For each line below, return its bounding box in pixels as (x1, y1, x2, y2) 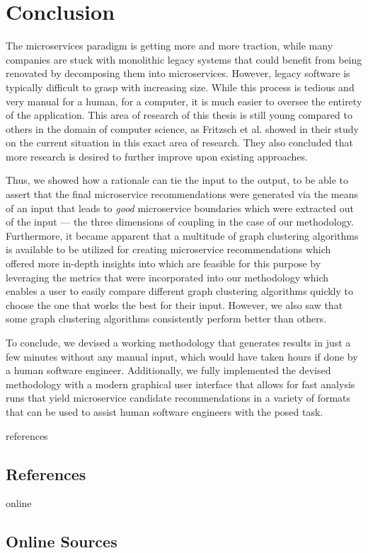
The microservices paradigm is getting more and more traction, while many (6, 38, 333, 53)
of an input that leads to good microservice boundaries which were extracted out (6, 200, 355, 215)
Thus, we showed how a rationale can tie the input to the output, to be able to (6, 173, 348, 187)
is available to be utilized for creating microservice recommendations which (6, 242, 331, 257)
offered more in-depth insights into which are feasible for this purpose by (6, 256, 321, 271)
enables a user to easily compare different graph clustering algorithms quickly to (6, 284, 353, 298)
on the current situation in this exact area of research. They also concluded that (6, 135, 353, 150)
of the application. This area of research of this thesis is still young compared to (6, 107, 352, 122)
